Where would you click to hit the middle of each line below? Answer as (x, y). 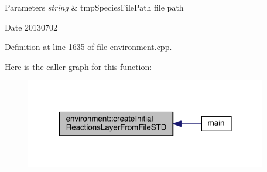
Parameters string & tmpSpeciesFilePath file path (94, 7)
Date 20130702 (31, 27)
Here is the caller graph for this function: (78, 66)
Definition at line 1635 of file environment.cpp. (88, 47)
